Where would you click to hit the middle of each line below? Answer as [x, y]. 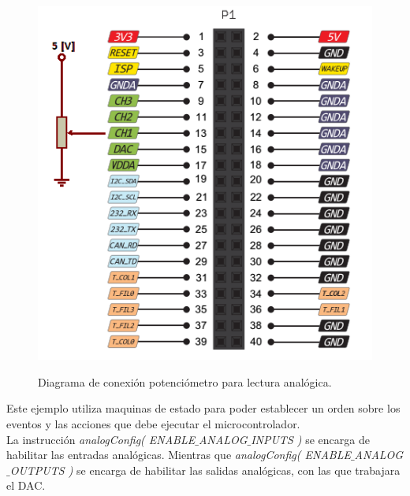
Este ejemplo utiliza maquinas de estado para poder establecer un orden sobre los [203, 408]
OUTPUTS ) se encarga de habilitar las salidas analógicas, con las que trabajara [205, 470]
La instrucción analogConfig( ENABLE [101, 439]
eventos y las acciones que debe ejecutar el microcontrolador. [153, 423]
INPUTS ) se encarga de [310, 439]
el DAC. [26, 485]
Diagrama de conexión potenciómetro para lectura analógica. [185, 381]
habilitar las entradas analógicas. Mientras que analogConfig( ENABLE [179, 455]
